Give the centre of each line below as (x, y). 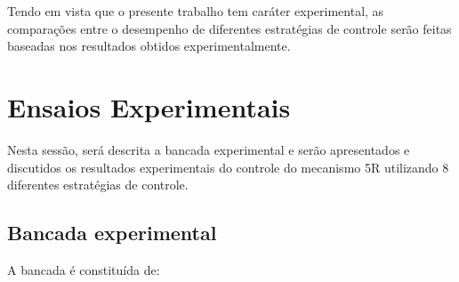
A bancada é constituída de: (84, 269)
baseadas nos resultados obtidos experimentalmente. (149, 46)
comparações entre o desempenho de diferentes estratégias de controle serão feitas (229, 28)
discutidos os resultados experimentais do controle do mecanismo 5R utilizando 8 (228, 167)
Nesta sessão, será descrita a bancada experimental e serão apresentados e (209, 149)
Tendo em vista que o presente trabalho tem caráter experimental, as (196, 11)
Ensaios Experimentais (149, 106)
